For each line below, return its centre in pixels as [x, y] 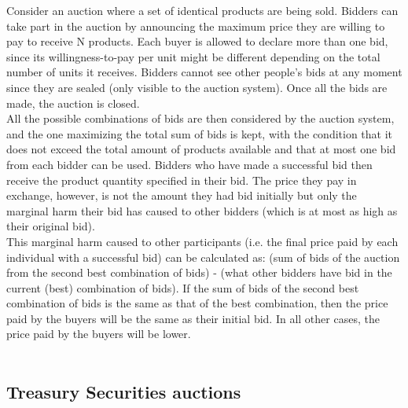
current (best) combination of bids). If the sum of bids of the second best [183, 287]
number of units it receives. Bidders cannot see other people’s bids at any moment [204, 72]
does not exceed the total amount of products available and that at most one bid [201, 149]
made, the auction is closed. [73, 103]
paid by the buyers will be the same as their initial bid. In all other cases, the [193, 318]
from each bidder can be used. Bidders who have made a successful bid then [189, 164]
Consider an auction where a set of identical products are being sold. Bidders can [202, 10]
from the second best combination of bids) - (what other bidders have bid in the [199, 272]
